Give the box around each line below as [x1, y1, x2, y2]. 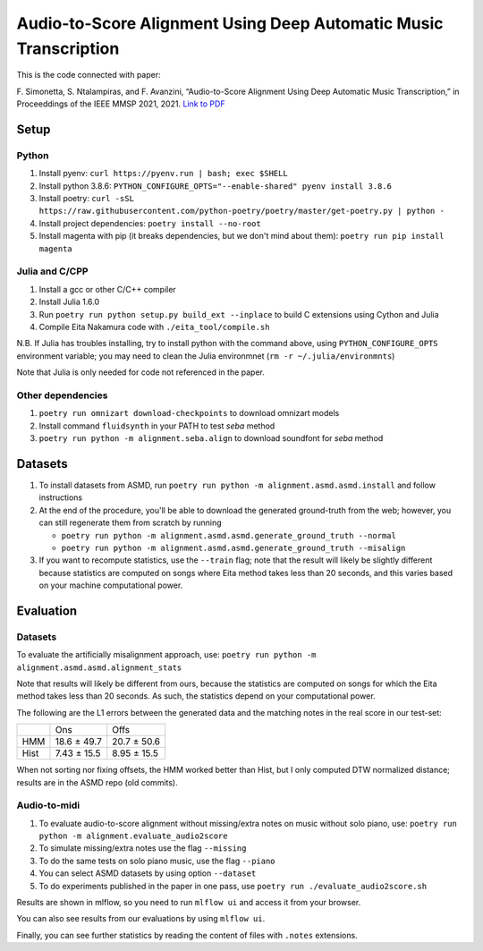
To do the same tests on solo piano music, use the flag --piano [38, 855, 276, 866]
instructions [38, 492, 83, 503]
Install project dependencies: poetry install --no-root [38, 217, 261, 228]
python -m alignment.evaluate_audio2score [38, 831, 228, 841]
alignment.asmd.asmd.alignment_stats [16, 662, 182, 673]
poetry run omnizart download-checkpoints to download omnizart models [38, 408, 340, 419]
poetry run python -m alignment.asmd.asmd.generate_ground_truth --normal [61, 531, 397, 540]
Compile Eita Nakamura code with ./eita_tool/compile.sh [38, 321, 270, 332]
